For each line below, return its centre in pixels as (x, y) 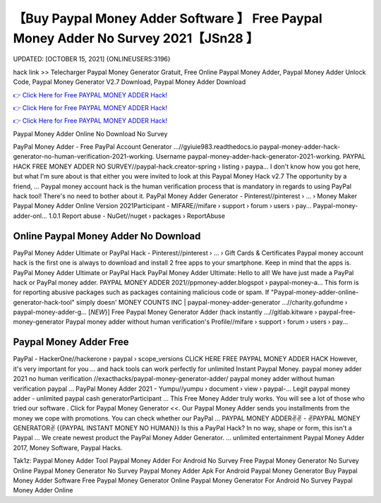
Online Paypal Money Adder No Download (107, 236)
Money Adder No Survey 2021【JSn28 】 (136, 38)
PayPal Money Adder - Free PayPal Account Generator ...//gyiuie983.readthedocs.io (135, 147)
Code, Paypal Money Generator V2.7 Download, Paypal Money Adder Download (129, 82)
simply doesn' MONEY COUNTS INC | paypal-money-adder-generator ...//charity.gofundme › (212, 302)
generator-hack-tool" (44, 302)
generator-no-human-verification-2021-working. (84, 157)
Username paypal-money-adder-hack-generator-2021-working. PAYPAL (261, 157)
